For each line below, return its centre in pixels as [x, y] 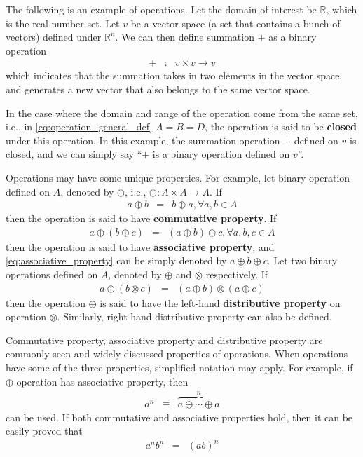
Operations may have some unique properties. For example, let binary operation [178, 177]
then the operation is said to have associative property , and [140, 246]
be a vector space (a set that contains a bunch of [235, 23]
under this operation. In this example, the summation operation [143, 140]
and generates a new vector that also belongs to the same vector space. [158, 89]
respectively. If [237, 274]
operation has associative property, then [102, 381]
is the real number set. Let [63, 23]
